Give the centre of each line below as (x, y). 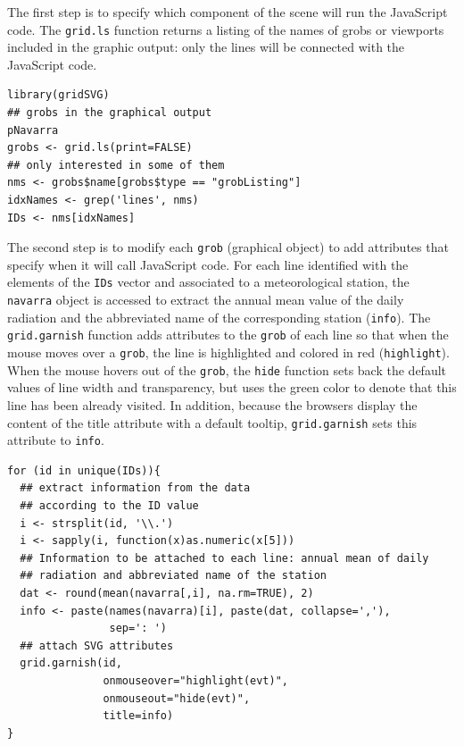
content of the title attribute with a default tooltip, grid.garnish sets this (212, 422)
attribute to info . (56, 440)
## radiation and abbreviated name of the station (173, 576)
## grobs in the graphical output (110, 113)
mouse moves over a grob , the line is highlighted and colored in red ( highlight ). (228, 352)
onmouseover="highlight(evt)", (195, 681)
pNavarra (33, 130)
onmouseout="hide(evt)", (177, 698)
